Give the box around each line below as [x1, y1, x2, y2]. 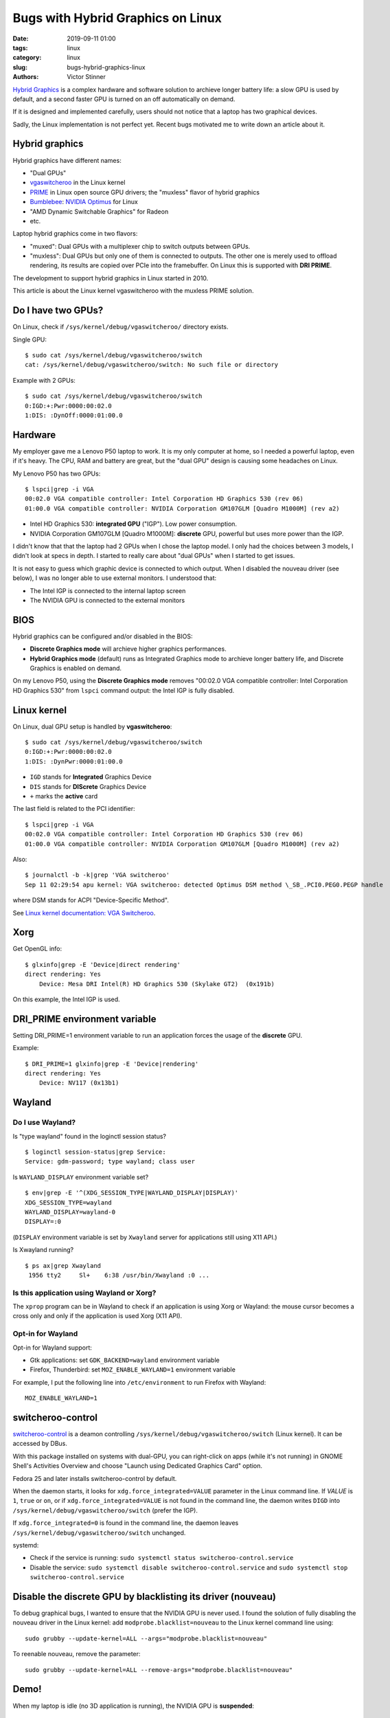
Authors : [12, 73, 39, 81]
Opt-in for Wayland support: [12, 1343, 93, 1352]
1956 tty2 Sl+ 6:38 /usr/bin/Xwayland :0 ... [28, 1271, 209, 1279]
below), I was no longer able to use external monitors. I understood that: [12, 574, 217, 582]
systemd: [12, 1541, 39, 1549]
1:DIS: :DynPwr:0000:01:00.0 [25, 757, 123, 766]
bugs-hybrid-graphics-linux [67, 63, 146, 71]
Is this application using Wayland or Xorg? [12, 1288, 157, 1297]
